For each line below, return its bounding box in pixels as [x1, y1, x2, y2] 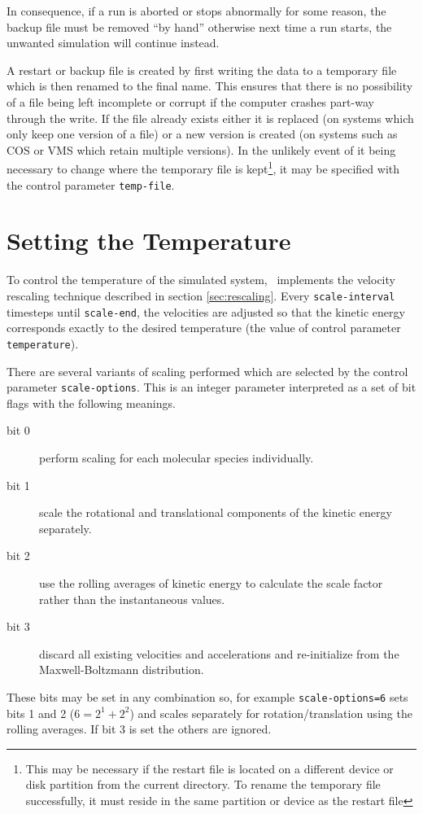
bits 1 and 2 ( [7, 704, 75, 721]
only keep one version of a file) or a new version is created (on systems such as [7, 125, 398, 142]
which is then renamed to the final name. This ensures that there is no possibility [7, 77, 413, 94]
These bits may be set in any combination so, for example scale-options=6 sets [7, 688, 408, 705]
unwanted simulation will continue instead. [7, 34, 220, 51]
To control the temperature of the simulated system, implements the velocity [7, 271, 395, 288]
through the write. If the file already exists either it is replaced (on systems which [7, 109, 414, 126]
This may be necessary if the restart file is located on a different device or [25, 759, 394, 777]
